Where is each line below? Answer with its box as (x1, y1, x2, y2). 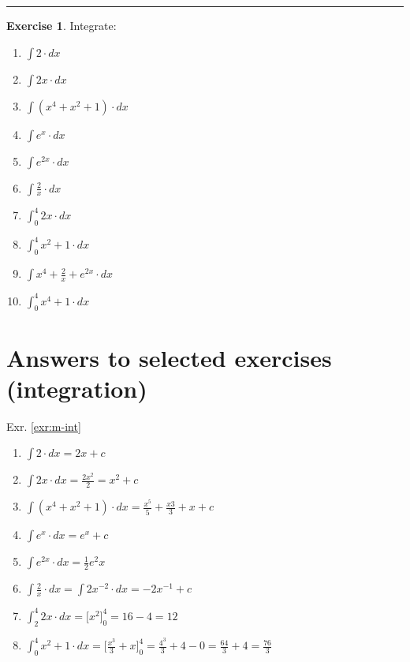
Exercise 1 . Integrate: (6, 17, 117, 33)
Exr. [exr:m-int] (6, 417, 81, 434)
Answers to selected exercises (6, 341, 332, 373)
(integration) (6, 372, 147, 404)
